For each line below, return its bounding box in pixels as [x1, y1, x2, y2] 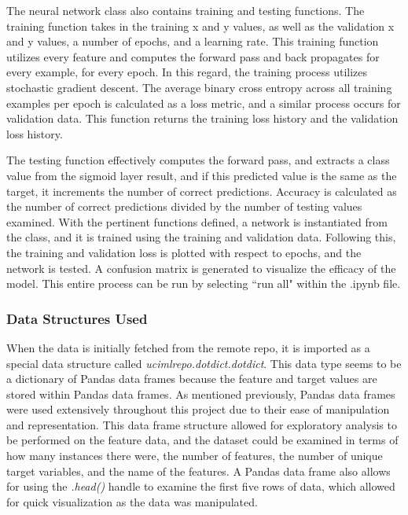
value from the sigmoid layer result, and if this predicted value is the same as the [6, 167, 397, 183]
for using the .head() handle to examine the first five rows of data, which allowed [6, 478, 395, 495]
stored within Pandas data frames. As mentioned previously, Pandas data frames [6, 385, 395, 402]
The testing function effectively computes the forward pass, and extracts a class [6, 152, 390, 168]
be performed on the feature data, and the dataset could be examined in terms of [6, 432, 399, 448]
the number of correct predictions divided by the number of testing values [6, 198, 362, 215]
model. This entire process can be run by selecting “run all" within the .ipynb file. [6, 275, 401, 292]
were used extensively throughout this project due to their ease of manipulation [6, 401, 390, 418]
